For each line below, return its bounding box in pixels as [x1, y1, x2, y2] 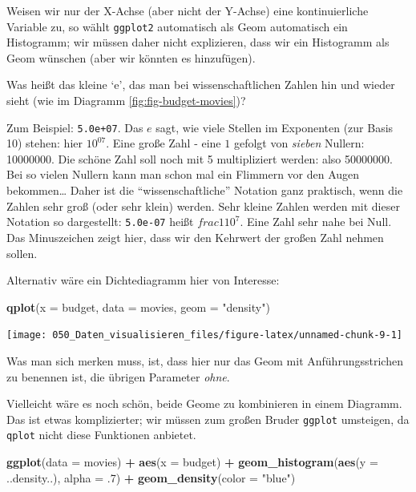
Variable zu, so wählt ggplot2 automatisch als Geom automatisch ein [6, 18, 348, 34]
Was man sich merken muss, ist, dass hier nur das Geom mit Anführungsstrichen [6, 352, 403, 369]
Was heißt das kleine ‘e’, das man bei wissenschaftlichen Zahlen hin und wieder [6, 76, 395, 93]
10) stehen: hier [6, 135, 83, 151]
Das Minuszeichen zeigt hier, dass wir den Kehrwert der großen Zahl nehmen [6, 228, 384, 245]
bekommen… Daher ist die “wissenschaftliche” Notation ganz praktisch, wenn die [6, 182, 403, 199]
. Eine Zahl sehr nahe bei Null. [240, 213, 392, 230]
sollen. [6, 244, 38, 261]
